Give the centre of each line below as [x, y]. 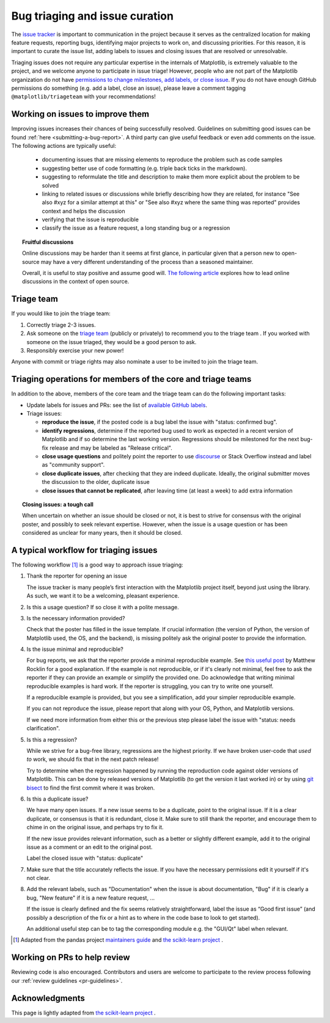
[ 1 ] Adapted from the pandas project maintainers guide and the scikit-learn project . [118, 940]
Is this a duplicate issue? [57, 799]
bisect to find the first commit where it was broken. [91, 788]
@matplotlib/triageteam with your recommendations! [83, 97]
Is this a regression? [52, 739]
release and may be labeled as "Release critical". [111, 448]
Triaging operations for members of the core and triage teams [131, 379]
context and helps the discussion [83, 211]
